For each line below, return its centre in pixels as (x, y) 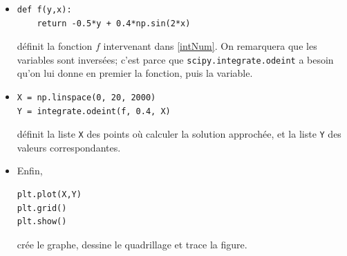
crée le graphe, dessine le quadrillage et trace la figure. (132, 244)
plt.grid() (42, 208)
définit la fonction (55, 46)
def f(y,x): (44, 10)
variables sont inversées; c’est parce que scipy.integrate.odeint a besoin (175, 59)
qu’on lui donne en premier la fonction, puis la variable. (135, 73)
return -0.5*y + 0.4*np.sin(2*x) (114, 23)
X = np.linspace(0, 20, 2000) (86, 98)
